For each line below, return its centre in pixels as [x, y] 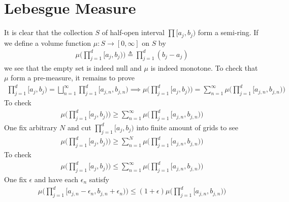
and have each [56, 179]
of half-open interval [133, 32]
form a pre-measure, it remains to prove [73, 78]
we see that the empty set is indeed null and [73, 67]
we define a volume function [48, 42]
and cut [79, 127]
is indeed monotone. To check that [204, 67]
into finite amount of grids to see [187, 127]
